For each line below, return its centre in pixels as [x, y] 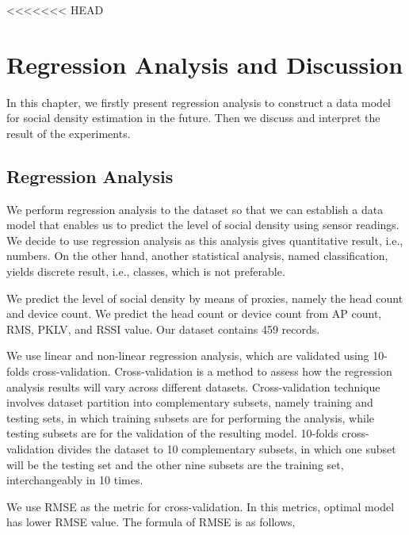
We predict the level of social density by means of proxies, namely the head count [205, 298]
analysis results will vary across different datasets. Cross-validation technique [193, 386]
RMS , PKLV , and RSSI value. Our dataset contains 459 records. [163, 329]
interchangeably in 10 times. [75, 480]
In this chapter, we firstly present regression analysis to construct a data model [199, 102]
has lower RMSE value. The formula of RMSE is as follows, [151, 522]
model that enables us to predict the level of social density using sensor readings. [203, 225]
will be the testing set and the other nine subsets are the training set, [175, 464]
